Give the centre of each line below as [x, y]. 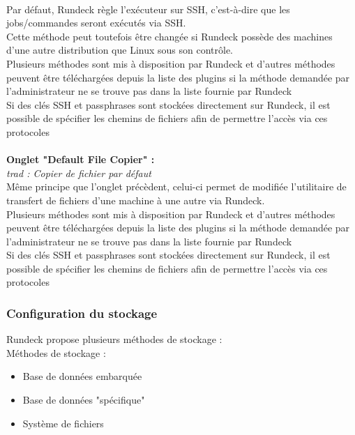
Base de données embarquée [82, 376]
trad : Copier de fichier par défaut [79, 173]
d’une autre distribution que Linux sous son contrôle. [120, 50]
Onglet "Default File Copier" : [81, 159]
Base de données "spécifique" [84, 400]
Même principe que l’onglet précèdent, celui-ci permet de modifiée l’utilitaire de [176, 186]
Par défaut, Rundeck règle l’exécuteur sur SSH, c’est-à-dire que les [148, 9]
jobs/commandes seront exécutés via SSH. [96, 23]
